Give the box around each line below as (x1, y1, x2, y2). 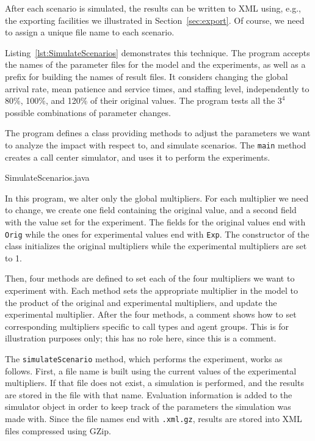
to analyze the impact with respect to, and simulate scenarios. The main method (5, 138, 306, 151)
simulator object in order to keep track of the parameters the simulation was (5, 400, 291, 413)
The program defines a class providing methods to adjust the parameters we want (5, 126, 311, 139)
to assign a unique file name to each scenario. (5, 26, 175, 38)
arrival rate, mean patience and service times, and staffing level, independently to (5, 82, 310, 95)
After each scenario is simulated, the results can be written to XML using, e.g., (5, 2, 301, 14)
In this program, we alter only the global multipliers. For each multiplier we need (5, 191, 309, 204)
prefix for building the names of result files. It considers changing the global (5, 70, 288, 82)
